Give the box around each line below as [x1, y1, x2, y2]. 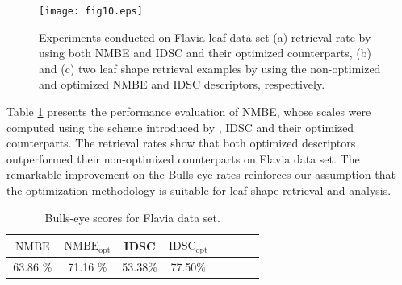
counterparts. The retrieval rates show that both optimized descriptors [6, 134, 356, 151]
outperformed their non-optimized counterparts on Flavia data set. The [6, 150, 360, 167]
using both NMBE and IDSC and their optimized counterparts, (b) [39, 44, 371, 61]
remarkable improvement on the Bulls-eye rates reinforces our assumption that [6, 166, 396, 183]
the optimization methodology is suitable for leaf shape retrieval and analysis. [6, 182, 392, 198]
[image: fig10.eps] [39, 6, 143, 17]
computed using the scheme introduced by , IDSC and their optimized [6, 118, 354, 135]
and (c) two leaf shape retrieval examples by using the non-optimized [39, 60, 381, 76]
